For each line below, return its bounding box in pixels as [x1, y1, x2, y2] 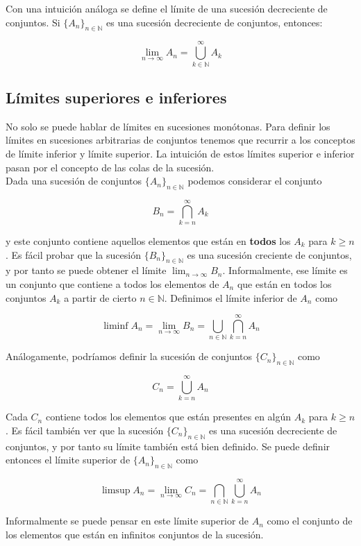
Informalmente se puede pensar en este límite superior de [6, 513, 249, 528]
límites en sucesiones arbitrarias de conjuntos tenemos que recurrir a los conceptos [6, 133, 355, 147]
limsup [101, 485, 131, 495]
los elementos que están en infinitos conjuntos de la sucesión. [6, 527, 264, 541]
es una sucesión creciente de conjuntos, [187, 247, 352, 262]
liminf [103, 321, 128, 331]
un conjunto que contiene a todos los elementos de [6, 277, 219, 291]
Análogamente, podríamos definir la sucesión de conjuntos [6, 349, 253, 364]
